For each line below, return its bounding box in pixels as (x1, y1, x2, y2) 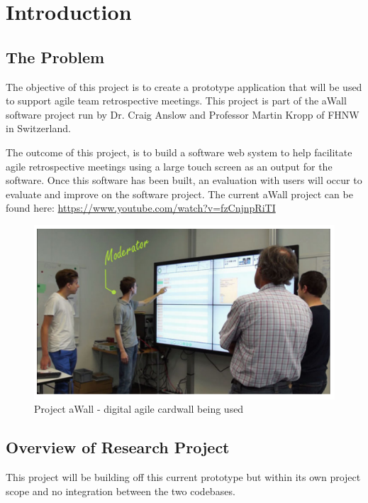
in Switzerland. (6, 121, 71, 136)
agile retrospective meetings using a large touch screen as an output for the (6, 158, 333, 173)
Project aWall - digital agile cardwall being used (34, 401, 244, 416)
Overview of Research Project (6, 436, 230, 458)
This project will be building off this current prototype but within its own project (6, 469, 361, 484)
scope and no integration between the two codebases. (6, 483, 235, 498)
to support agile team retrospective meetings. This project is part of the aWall (6, 93, 347, 108)
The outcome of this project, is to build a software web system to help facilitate (6, 144, 352, 159)
